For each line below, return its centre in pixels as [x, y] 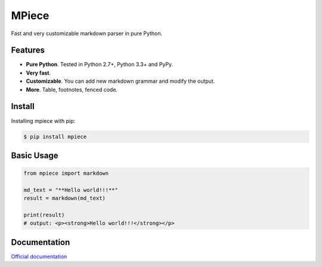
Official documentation [39, 256]
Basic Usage [35, 155]
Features [28, 50]
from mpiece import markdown [66, 173]
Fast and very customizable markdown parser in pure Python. [87, 33]
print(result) [44, 215]
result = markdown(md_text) [64, 198]
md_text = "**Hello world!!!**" [71, 190]
